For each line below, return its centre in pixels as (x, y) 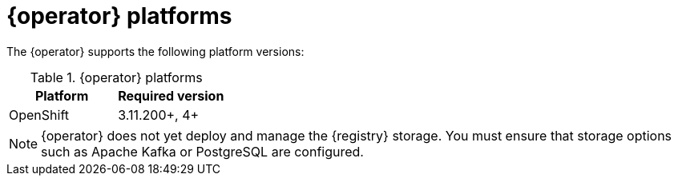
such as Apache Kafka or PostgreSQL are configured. (202, 151)
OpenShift (39, 115)
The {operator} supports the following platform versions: (155, 51)
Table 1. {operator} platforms (116, 77)
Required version (171, 95)
